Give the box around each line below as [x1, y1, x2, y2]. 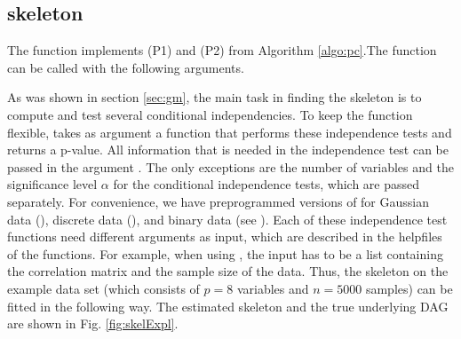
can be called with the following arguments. [7, 58, 244, 76]
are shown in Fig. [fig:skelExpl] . [7, 314, 179, 333]
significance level [7, 175, 98, 193]
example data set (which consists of [7, 279, 200, 297]
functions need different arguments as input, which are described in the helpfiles [7, 227, 442, 246]
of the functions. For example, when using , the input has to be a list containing [7, 244, 443, 263]
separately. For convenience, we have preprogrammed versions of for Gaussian [7, 192, 429, 210]
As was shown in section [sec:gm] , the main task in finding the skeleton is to [7, 88, 422, 106]
